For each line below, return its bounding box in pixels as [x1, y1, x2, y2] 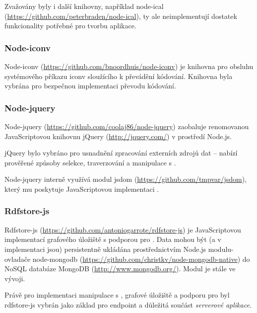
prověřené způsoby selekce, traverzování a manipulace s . [4, 157, 176, 167]
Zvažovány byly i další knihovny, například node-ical [4, 1, 164, 11]
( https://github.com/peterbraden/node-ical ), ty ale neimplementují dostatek [4, 10, 237, 21]
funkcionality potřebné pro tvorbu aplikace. [4, 20, 136, 31]
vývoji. [4, 273, 25, 283]
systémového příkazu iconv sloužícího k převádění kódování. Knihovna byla [4, 71, 233, 81]
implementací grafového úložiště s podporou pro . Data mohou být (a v [4, 234, 221, 244]
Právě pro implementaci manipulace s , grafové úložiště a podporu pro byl [4, 290, 230, 300]
